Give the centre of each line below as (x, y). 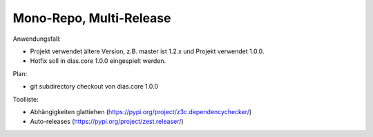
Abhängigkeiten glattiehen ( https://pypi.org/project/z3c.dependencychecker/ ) (141, 111)
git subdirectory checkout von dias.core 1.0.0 (94, 86)
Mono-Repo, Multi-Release (92, 18)
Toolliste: (26, 99)
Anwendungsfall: (37, 39)
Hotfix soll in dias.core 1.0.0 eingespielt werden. (98, 61)
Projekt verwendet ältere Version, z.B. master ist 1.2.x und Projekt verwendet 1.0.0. (147, 51)
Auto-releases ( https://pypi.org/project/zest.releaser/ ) (107, 122)
